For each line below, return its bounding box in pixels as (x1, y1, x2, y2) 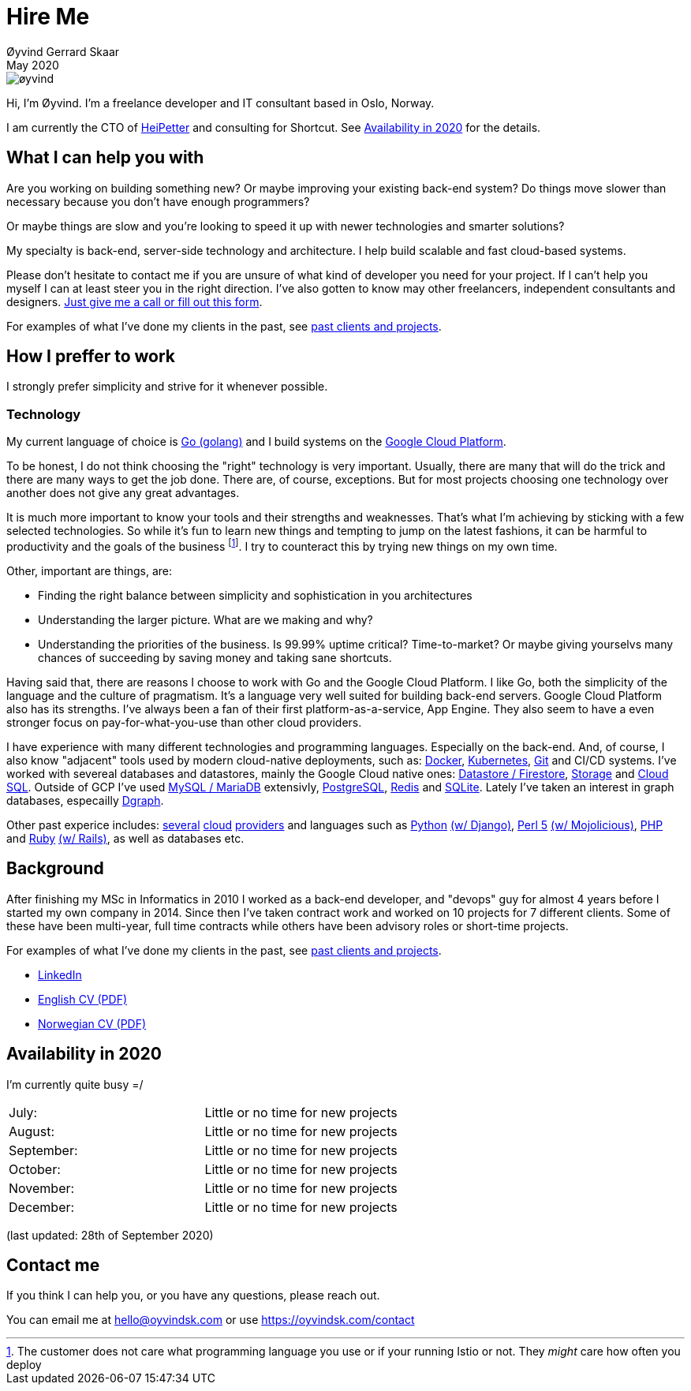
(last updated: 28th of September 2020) (6, 1228, 214, 1242)
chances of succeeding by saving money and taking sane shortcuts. (38, 650, 392, 664)
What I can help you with (6, 148, 204, 168)
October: (9, 1161, 61, 1177)
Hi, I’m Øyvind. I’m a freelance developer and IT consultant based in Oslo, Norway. (6, 95, 435, 110)
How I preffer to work (6, 346, 176, 367)
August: (9, 1123, 55, 1139)
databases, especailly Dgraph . (6, 793, 164, 807)
